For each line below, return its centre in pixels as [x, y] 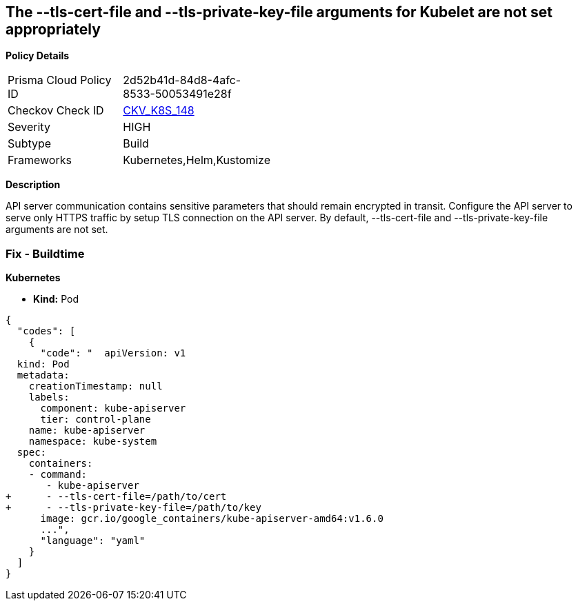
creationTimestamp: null [96, 386]
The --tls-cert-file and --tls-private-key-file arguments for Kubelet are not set [279, 12]
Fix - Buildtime [45, 253]
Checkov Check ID [56, 111]
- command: [58, 475]
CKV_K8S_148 [159, 111]
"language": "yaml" [93, 541]
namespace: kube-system [93, 442]
